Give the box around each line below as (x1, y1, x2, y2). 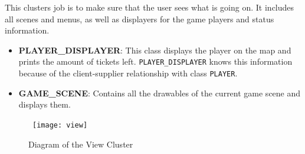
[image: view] (32, 120, 88, 129)
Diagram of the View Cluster (28, 138, 133, 150)
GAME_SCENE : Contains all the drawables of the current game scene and (18, 86, 301, 99)
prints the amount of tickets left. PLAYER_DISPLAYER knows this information (18, 55, 293, 68)
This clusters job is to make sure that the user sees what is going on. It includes (5, 1, 294, 13)
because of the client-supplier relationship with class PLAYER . (18, 67, 238, 79)
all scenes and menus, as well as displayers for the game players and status (5, 12, 274, 25)
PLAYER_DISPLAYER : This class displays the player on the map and (18, 43, 291, 56)
